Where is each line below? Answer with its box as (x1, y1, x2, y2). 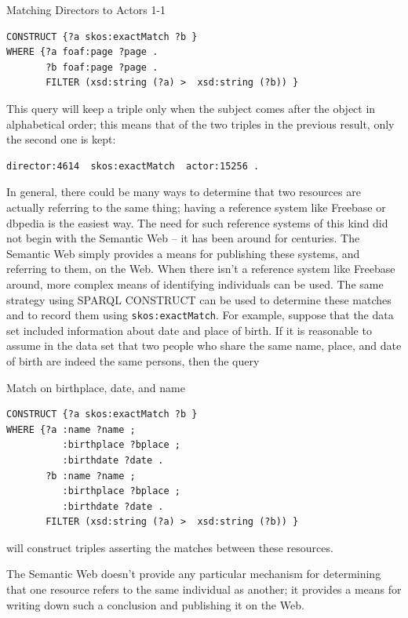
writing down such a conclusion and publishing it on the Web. (6, 596, 304, 613)
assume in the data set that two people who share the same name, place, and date (6, 337, 402, 354)
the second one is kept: (6, 131, 116, 147)
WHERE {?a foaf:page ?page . (6, 46, 158, 58)
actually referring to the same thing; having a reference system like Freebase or (6, 198, 386, 215)
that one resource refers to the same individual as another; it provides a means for (6, 581, 402, 598)
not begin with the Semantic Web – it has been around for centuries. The (6, 230, 360, 246)
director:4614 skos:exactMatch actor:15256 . (6, 160, 260, 172)
